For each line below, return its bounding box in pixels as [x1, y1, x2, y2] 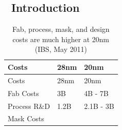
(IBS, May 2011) [34, 44, 87, 54]
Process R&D [8, 100, 50, 111]
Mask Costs [8, 113, 44, 124]
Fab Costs [8, 87, 39, 98]
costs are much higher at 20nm [12, 33, 110, 44]
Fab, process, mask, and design [12, 24, 110, 34]
